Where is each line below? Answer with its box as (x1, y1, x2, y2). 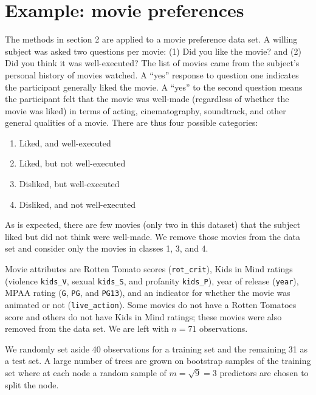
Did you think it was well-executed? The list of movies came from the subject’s (5, 57, 300, 69)
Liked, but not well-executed (19, 157, 126, 170)
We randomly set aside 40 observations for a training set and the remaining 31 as (5, 342, 308, 355)
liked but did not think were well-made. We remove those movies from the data (5, 230, 300, 242)
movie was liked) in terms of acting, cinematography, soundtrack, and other (5, 104, 286, 117)
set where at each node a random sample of (5, 366, 167, 379)
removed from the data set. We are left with (5, 322, 169, 335)
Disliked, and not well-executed (19, 197, 136, 210)
